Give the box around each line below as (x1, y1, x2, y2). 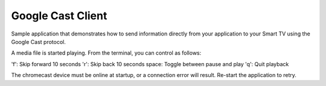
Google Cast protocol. (11, 38, 66, 45)
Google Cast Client (11, 9, 107, 22)
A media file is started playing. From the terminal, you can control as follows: (11, 49, 202, 57)
